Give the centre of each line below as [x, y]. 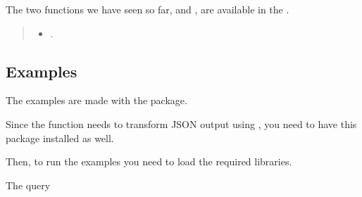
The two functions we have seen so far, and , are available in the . [148, 9]
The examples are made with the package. [96, 100]
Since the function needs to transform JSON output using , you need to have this [181, 123]
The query [28, 185]
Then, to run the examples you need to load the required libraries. [149, 161]
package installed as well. [60, 138]
